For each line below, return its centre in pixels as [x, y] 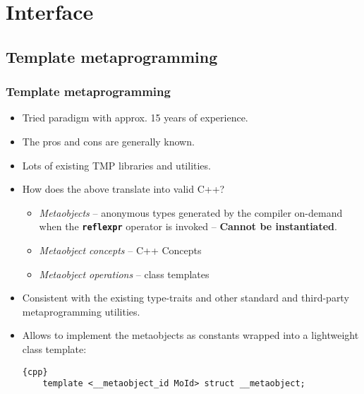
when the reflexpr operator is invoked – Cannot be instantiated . [188, 226]
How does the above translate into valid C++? [123, 189]
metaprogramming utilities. [81, 311]
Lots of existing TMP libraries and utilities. [116, 165]
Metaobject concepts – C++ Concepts [120, 250]
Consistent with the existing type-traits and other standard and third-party [186, 298]
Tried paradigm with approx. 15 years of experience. [135, 118]
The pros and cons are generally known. [108, 141]
